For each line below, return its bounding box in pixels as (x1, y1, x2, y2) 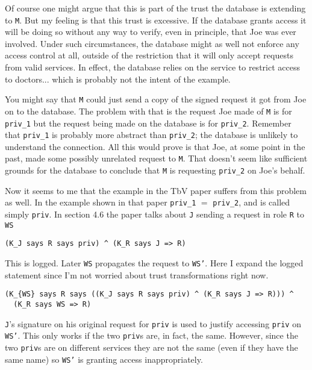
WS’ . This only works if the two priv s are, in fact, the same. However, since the (5, 329, 298, 342)
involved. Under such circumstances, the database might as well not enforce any (5, 37, 299, 49)
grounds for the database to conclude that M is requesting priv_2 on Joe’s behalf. (5, 164, 305, 177)
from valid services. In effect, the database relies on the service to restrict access (5, 61, 300, 74)
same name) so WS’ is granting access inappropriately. (5, 353, 203, 365)
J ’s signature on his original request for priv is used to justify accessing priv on (5, 317, 301, 330)
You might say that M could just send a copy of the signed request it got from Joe (5, 93, 307, 105)
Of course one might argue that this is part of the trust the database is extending (5, 2, 306, 14)
